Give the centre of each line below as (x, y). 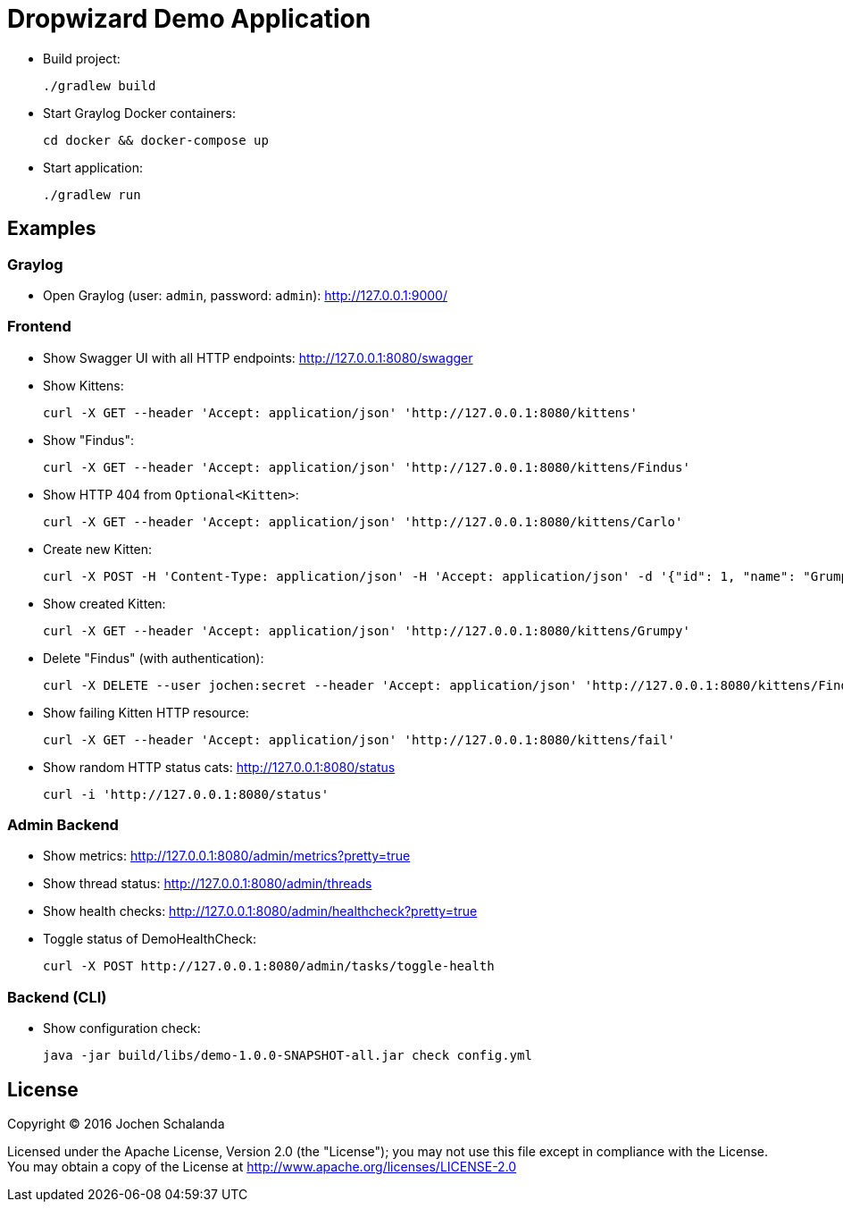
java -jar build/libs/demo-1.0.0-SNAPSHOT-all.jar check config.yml (288, 1056)
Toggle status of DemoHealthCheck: (150, 939)
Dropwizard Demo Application (189, 19)
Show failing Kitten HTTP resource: (146, 712)
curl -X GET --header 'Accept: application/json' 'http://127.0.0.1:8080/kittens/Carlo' (363, 521)
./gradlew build (100, 85)
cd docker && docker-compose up (156, 140)
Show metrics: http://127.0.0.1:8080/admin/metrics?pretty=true (227, 856)
